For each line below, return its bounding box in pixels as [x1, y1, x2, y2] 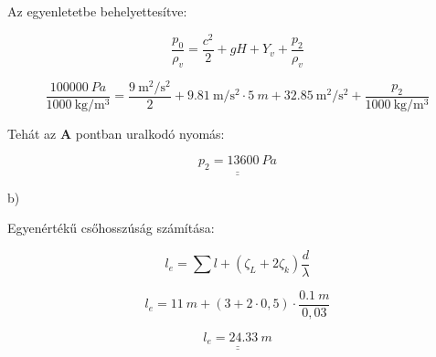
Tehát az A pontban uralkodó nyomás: [7, 123, 225, 142]
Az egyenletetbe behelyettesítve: [7, 2, 187, 20]
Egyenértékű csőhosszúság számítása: [7, 218, 215, 237]
